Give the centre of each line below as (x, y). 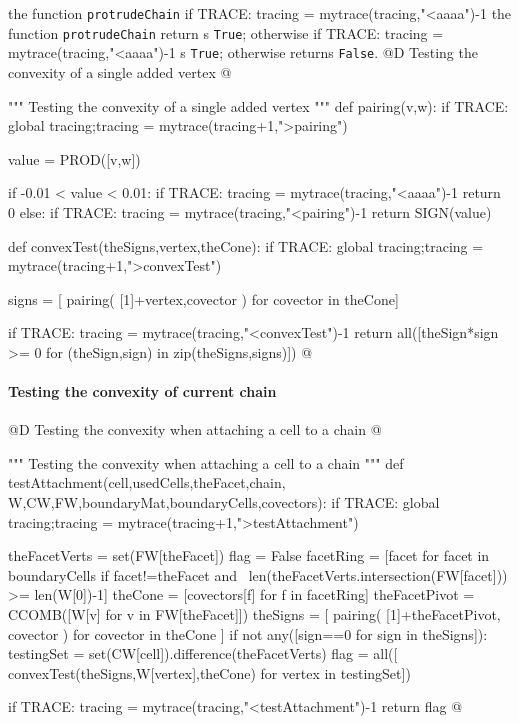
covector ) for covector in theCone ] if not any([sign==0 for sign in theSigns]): (248, 633)
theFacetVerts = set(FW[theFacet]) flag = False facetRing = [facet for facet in (249, 555)
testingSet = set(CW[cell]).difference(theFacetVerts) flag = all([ (203, 653)
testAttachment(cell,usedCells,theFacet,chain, (147, 482)
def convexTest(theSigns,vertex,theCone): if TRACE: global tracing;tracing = (246, 245)
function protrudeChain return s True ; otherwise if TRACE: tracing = (226, 32)
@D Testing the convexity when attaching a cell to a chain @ (195, 429)
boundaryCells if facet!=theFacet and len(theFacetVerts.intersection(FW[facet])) (258, 574)
